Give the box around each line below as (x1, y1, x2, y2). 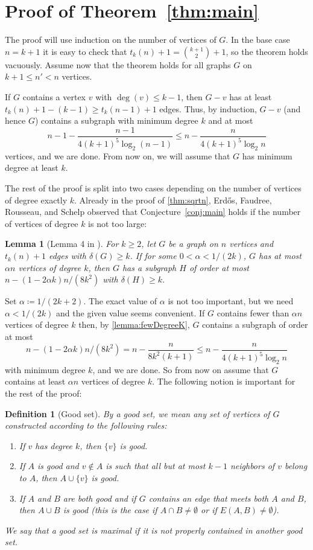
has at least (229, 90, 272, 103)
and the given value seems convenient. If (56, 306, 205, 319)
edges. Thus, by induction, (159, 102, 257, 115)
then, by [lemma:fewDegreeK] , (78, 318, 190, 331)
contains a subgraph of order (202, 318, 308, 331)
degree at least (5, 161, 58, 174)
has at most (259, 249, 302, 262)
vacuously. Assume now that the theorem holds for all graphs (5, 58, 231, 71)
